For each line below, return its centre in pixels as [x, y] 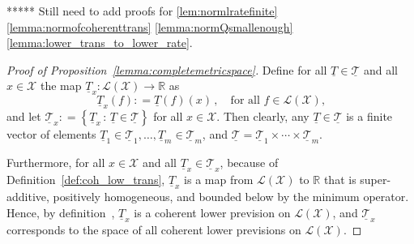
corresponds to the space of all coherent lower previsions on [154, 230]
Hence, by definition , [61, 213]
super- [376, 180]
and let [24, 116]
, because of [249, 163]
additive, [28, 197]
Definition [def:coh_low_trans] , [86, 180]
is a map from [219, 180]
